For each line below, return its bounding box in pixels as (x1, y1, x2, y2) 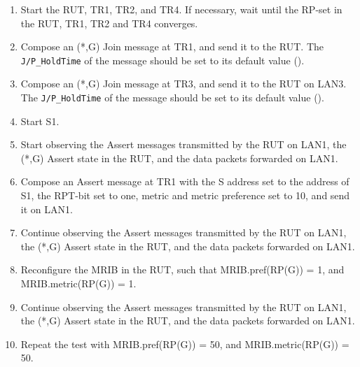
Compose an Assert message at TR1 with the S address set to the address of (20, 174, 349, 189)
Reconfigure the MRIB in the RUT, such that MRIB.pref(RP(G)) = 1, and (20, 262, 345, 277)
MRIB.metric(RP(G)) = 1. (20, 276, 137, 291)
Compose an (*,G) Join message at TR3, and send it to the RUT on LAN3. (20, 76, 347, 91)
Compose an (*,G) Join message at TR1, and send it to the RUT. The (20, 39, 324, 54)
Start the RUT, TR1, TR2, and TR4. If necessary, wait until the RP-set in (20, 2, 342, 16)
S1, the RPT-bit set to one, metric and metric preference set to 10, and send (20, 188, 350, 203)
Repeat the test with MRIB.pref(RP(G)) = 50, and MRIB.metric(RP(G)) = (20, 336, 349, 351)
